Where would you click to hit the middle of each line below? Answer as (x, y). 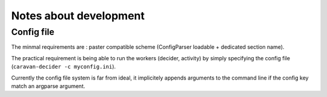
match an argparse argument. (48, 86)
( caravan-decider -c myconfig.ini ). (64, 67)
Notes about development (78, 16)
